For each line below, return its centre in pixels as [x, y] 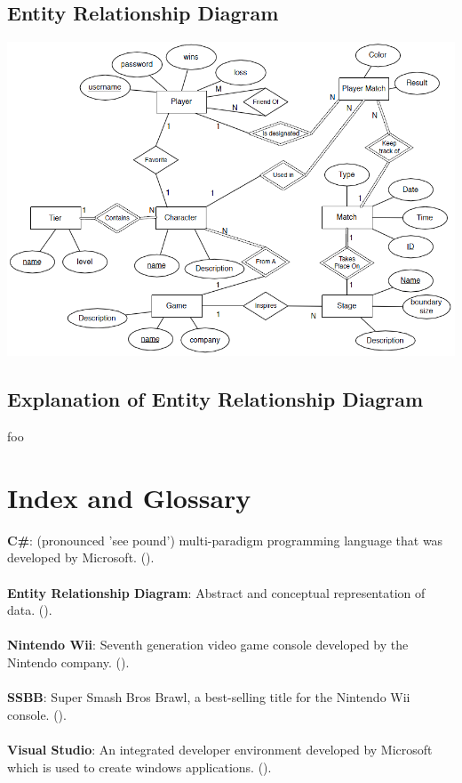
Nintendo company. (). [68, 662]
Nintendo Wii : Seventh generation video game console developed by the [208, 645]
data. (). [30, 610]
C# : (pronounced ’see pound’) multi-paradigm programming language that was [225, 540]
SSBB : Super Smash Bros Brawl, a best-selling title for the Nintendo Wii [209, 697]
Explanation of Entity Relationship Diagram [215, 399]
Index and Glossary [129, 497]
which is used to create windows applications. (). [139, 767]
